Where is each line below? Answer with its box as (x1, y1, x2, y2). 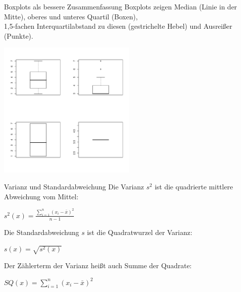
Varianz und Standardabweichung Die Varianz (4, 181, 144, 191)
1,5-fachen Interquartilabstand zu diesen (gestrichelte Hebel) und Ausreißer (4, 21, 233, 31)
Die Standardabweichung (4, 227, 79, 237)
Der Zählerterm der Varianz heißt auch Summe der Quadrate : (4, 260, 192, 271)
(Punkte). (4, 30, 33, 41)
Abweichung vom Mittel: (4, 191, 79, 201)
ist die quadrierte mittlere (154, 181, 233, 191)
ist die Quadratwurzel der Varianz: (87, 227, 192, 237)
